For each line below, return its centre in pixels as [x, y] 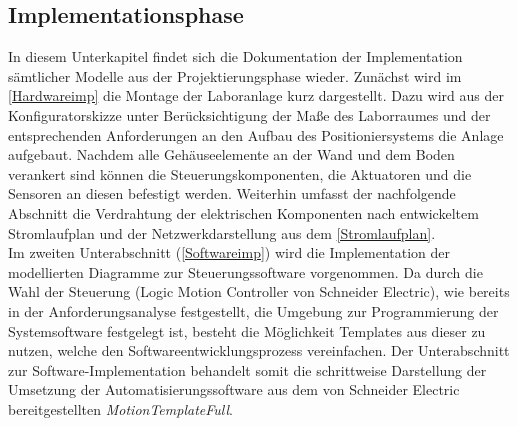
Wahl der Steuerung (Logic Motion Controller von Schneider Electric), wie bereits [259, 291]
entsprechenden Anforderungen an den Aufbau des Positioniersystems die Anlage [256, 134]
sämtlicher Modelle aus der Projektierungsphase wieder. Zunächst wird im [235, 75]
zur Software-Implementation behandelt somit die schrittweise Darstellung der [247, 369]
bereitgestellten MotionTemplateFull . [120, 408]
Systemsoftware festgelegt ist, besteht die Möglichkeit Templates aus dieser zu [247, 330]
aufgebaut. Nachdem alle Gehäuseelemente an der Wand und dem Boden [231, 154]
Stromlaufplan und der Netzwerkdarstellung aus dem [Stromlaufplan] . [222, 232]
